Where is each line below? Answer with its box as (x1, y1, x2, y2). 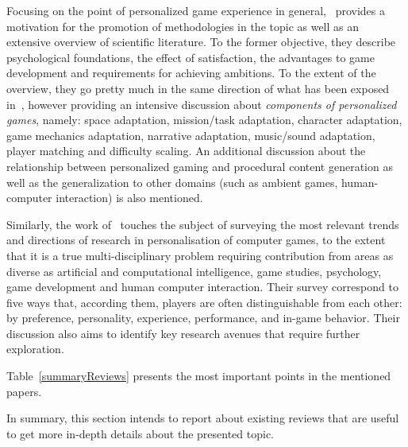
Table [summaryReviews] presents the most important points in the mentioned (6, 367, 391, 384)
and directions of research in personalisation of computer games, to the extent (6, 231, 386, 248)
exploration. (6, 340, 64, 357)
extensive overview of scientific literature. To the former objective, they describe (6, 33, 396, 50)
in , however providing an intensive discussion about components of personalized (6, 95, 397, 112)
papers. (6, 383, 42, 399)
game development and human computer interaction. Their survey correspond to (6, 278, 398, 295)
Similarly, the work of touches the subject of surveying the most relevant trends (6, 216, 399, 232)
